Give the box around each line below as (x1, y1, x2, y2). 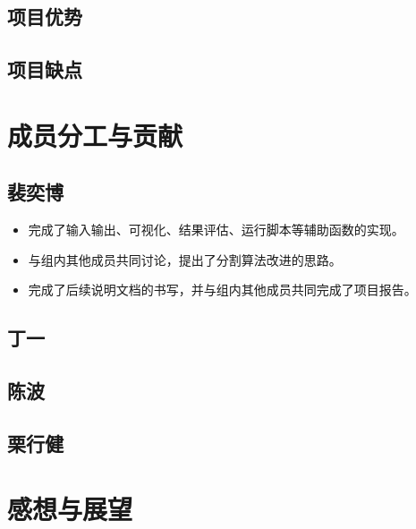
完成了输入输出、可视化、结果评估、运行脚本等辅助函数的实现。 (28, 220, 404, 239)
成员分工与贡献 (7, 116, 183, 153)
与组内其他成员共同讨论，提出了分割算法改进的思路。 (28, 250, 342, 269)
